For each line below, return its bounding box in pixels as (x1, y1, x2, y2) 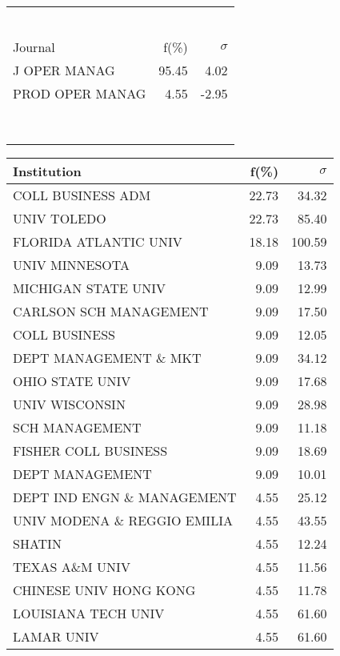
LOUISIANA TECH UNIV (13, 604, 165, 622)
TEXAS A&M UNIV (13, 557, 130, 576)
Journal (13, 38, 55, 56)
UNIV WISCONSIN (13, 395, 126, 413)
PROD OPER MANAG (13, 84, 146, 103)
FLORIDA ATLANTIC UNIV (13, 232, 182, 251)
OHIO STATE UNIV (13, 372, 131, 390)
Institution (13, 162, 82, 180)
